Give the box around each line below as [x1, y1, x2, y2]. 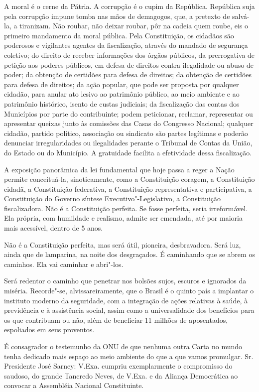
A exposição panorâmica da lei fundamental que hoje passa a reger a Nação [4, 164, 235, 174]
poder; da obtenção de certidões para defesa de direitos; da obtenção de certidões [4, 69, 252, 80]
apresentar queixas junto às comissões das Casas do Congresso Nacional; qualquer [4, 118, 254, 129]
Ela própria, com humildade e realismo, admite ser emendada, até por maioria [4, 213, 243, 223]
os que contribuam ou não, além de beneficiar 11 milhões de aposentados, [4, 314, 228, 325]
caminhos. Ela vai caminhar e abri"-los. [4, 259, 124, 269]
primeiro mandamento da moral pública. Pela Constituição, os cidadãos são [4, 30, 234, 40]
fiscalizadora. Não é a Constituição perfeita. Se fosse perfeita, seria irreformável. [4, 203, 248, 213]
